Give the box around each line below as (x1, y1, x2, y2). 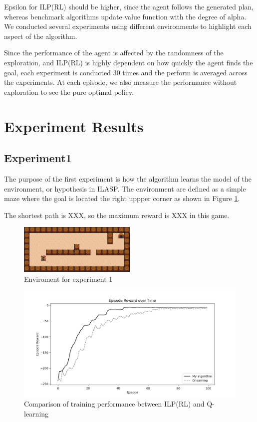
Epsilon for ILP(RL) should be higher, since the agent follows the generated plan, (4, 1, 254, 11)
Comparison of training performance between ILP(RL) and (24, 399, 205, 409)
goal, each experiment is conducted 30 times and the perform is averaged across (4, 67, 248, 77)
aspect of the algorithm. (4, 30, 77, 41)
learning (24, 408, 49, 419)
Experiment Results (4, 116, 144, 136)
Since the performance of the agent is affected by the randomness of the (4, 47, 224, 58)
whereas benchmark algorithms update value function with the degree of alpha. (4, 11, 247, 21)
